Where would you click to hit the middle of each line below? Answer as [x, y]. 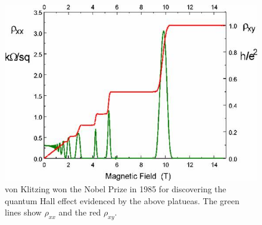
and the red [80, 212]
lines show [23, 212]
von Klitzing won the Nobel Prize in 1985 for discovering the [116, 189]
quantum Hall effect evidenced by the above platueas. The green [122, 200]
